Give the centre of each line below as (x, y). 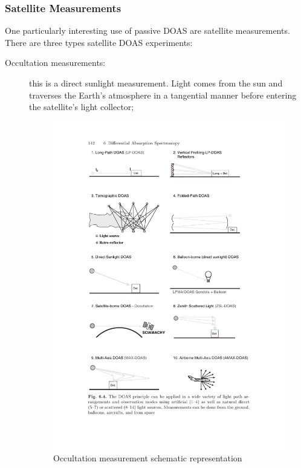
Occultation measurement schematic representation (148, 458)
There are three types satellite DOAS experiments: (99, 42)
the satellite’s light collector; (82, 107)
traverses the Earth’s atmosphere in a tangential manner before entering (163, 95)
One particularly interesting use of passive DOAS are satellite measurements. (147, 31)
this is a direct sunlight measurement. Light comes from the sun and (156, 83)
